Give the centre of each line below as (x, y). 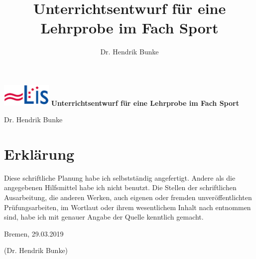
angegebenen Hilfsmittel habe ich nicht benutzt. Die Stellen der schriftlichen (120, 187)
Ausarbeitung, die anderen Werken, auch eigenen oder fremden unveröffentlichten (128, 197)
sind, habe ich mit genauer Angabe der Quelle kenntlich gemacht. (104, 217)
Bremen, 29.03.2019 (34, 233)
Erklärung (39, 153)
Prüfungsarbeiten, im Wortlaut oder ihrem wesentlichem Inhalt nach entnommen (128, 207)
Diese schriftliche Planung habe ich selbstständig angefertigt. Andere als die (120, 177)
